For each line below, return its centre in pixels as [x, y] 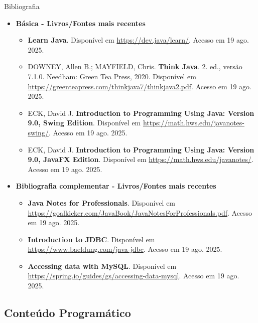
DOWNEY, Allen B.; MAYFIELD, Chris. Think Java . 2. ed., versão [135, 66]
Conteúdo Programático [68, 313]
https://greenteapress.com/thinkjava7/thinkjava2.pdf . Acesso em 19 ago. [140, 86]
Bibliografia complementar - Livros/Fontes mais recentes [116, 186]
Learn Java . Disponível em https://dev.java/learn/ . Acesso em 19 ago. [138, 40]
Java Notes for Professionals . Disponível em [102, 202]
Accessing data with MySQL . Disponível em [102, 266]
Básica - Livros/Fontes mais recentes [81, 23]
